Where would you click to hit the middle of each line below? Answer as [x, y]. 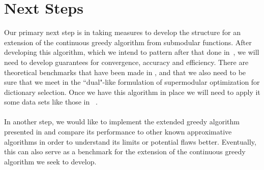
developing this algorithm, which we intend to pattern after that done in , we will [132, 52]
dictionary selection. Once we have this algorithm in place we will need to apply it [132, 92]
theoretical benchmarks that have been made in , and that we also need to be [125, 72]
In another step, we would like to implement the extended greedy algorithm [122, 122]
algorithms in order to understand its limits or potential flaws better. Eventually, [130, 141]
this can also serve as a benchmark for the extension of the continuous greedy [125, 151]
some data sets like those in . [51, 102]
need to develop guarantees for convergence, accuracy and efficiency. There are [126, 62]
